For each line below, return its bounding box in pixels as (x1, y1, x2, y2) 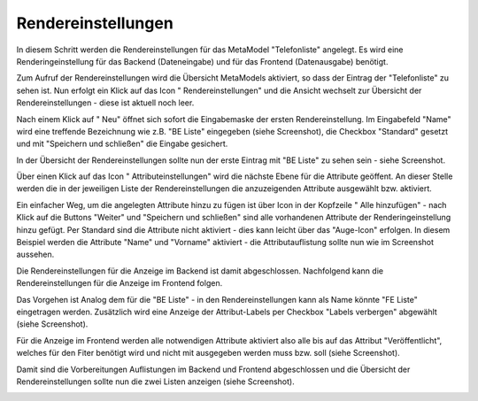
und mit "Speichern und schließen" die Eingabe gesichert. (16, 138, 228, 150)
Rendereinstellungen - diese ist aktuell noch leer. (16, 97, 195, 108)
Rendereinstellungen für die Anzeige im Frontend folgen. (16, 278, 223, 289)
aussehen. (16, 249, 55, 260)
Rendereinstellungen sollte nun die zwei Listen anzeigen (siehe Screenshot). (16, 376, 296, 387)
